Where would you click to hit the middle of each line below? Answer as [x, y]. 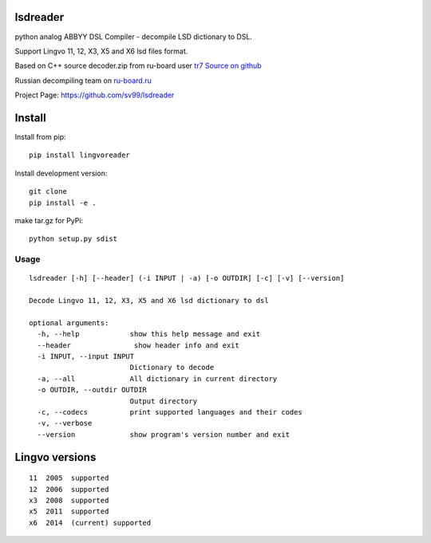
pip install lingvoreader [80, 155]
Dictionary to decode [172, 368]
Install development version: [61, 173]
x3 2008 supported [69, 500]
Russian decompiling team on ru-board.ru [83, 81]
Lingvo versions [55, 457]
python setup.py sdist [73, 239]
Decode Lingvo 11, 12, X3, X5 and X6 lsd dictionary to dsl [149, 301]
